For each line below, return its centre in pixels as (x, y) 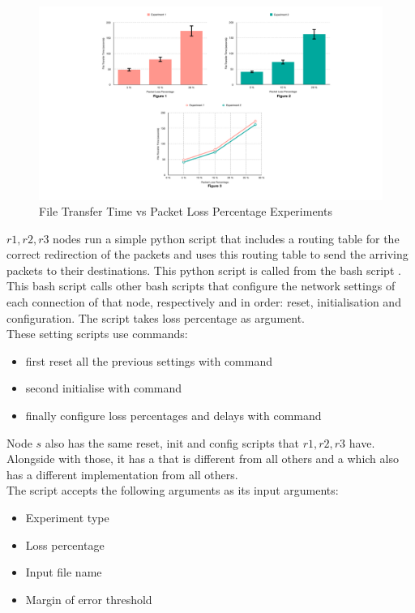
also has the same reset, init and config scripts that (172, 442)
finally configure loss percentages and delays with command (173, 416)
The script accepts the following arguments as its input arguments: (173, 490)
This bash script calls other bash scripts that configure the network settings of (201, 286)
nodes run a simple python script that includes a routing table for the (226, 238)
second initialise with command (104, 388)
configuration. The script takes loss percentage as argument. (156, 317)
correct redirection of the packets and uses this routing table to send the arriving (207, 254)
